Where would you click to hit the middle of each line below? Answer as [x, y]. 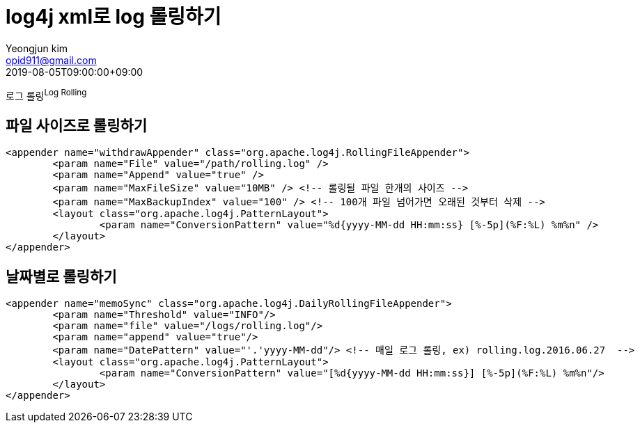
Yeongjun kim [37, 48]
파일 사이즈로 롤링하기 [77, 125]
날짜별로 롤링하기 [61, 276]
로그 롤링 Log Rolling [46, 94]
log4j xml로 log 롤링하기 [114, 17]
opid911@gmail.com [51, 60]
